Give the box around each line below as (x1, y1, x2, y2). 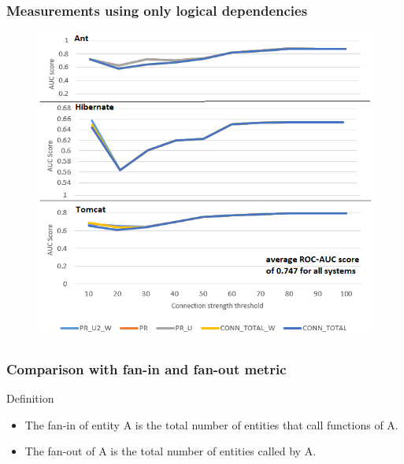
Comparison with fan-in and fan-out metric (6, 359, 287, 378)
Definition (6, 389, 54, 406)
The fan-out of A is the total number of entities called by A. (24, 443, 317, 459)
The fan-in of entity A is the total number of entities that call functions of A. (24, 416, 398, 433)
